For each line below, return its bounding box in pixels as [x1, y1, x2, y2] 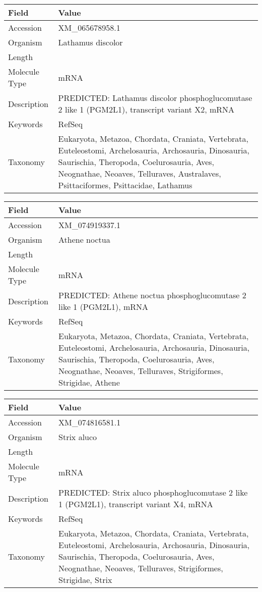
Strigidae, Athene [58, 376, 120, 388]
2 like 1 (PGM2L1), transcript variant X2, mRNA [58, 103, 235, 115]
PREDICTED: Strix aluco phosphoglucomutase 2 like [58, 487, 248, 498]
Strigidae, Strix [58, 574, 112, 585]
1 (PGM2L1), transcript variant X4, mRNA [58, 498, 213, 510]
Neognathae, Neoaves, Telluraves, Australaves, [58, 168, 221, 179]
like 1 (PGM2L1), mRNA [58, 301, 149, 312]
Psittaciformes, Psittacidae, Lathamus [58, 179, 192, 191]
